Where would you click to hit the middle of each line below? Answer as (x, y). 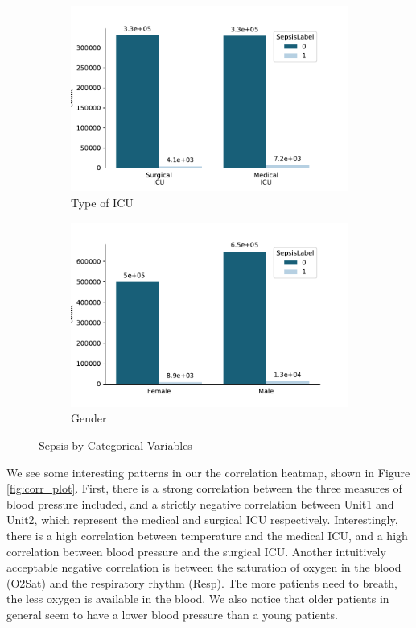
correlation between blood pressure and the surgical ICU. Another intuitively (196, 551)
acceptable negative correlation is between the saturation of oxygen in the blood (204, 567)
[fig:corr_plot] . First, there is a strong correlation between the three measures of (204, 488)
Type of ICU (102, 202)
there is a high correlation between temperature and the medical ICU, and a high (207, 535)
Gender (89, 418)
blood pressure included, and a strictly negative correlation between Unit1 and (200, 503)
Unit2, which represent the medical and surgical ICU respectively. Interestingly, (202, 520)
